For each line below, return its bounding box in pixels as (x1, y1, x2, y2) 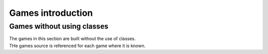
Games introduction (9, 7, 93, 18)
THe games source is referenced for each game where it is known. (9, 43, 146, 49)
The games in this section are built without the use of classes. (9, 36, 136, 42)
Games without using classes (9, 22, 109, 31)
